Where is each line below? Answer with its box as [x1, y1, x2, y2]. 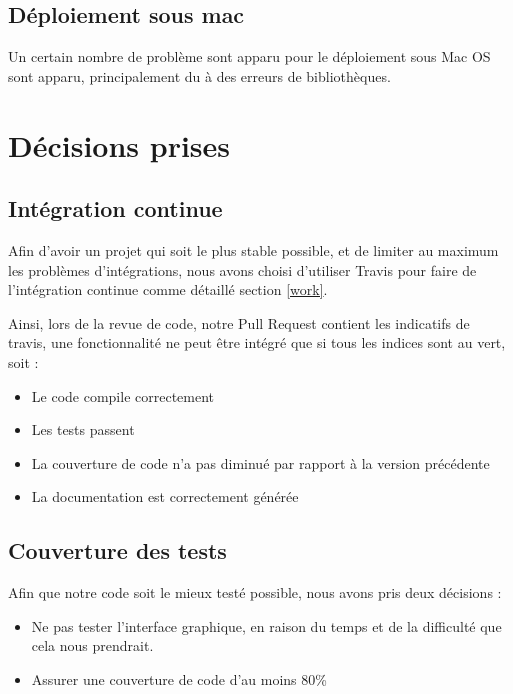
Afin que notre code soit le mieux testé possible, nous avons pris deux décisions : [8, 582, 502, 603]
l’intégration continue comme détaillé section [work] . [8, 279, 328, 300]
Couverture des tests [8, 535, 227, 566]
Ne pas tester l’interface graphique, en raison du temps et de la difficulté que [31, 615, 502, 636]
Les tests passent [31, 419, 135, 440]
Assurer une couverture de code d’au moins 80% [31, 668, 327, 689]
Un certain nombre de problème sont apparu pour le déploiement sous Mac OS [8, 46, 491, 67]
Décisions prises [8, 124, 231, 165]
